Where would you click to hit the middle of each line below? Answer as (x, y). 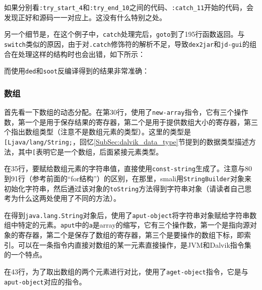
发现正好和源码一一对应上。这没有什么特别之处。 (85, 17)
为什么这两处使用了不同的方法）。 (65, 198)
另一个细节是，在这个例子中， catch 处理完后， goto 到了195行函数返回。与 (124, 34)
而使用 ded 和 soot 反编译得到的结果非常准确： (77, 71)
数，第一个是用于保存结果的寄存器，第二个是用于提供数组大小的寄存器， (124, 122)
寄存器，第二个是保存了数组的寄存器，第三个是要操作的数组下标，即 (131, 235)
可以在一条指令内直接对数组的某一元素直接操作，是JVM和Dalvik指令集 (135, 244)
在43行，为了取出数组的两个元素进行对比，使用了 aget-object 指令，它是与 (126, 271)
